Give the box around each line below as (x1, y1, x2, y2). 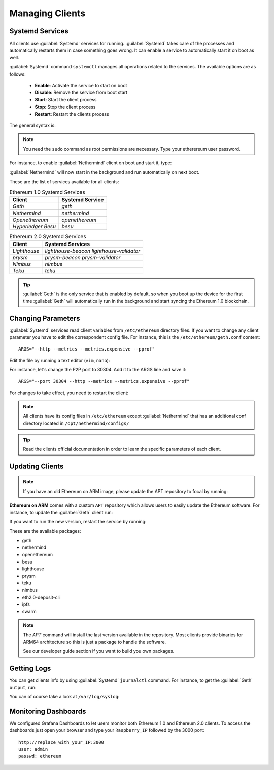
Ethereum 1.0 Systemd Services (9, 188, 86, 195)
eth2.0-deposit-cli (22, 594, 60, 600)
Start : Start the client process (35, 96, 97, 102)
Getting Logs (9, 664, 51, 673)
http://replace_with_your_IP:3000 (18, 739, 104, 745)
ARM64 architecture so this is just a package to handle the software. (23, 639, 166, 645)
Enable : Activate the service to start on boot (35, 83, 127, 89)
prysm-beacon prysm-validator (45, 254, 121, 261)
